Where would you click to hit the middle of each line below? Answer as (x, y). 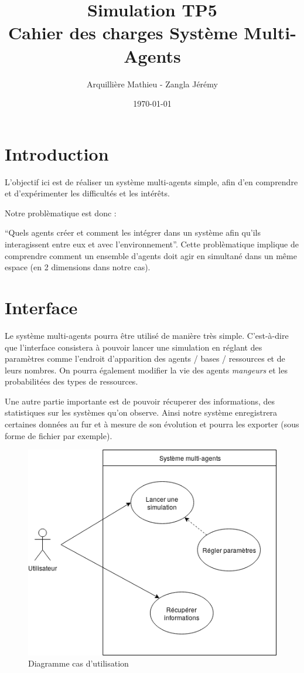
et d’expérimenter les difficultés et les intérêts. (87, 193)
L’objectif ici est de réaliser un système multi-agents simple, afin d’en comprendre (151, 181)
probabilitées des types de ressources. (71, 381)
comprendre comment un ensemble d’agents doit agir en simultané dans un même (151, 255)
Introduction (57, 153)
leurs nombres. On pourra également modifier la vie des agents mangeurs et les (146, 370)
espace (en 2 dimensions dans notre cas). (78, 267)
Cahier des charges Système (123, 33)
